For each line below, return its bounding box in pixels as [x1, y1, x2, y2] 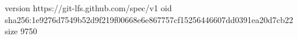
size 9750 [5, 25, 37, 37]
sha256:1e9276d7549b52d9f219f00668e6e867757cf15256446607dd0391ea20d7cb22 [5, 13, 293, 25]
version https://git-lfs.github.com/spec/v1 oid [5, 2, 172, 14]
